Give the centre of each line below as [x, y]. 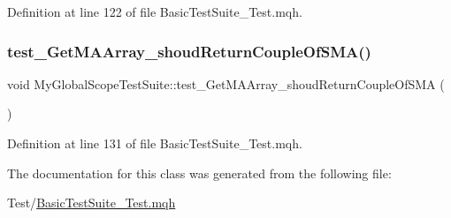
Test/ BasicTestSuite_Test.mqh [92, 203]
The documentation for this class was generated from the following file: [199, 173]
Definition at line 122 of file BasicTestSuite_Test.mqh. [155, 11]
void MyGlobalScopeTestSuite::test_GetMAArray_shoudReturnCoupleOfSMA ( [226, 83]
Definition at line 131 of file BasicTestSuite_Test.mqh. [155, 143]
